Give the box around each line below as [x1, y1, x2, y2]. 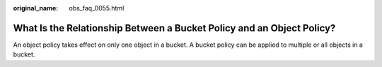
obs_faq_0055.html [69, 4, 125, 12]
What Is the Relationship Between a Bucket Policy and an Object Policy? [13, 22, 336, 34]
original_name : [13, 4, 59, 12]
